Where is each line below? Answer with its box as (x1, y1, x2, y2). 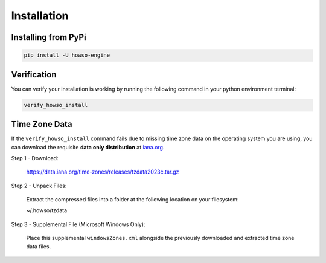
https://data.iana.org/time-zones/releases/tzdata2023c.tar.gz (26, 168, 179, 175)
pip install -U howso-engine (24, 52, 110, 59)
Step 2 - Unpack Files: (11, 182, 67, 189)
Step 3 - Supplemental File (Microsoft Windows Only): (11, 221, 145, 228)
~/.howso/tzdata (26, 207, 68, 214)
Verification (11, 70, 57, 80)
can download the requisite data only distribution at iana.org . (11, 143, 165, 151)
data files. (26, 242, 51, 250)
